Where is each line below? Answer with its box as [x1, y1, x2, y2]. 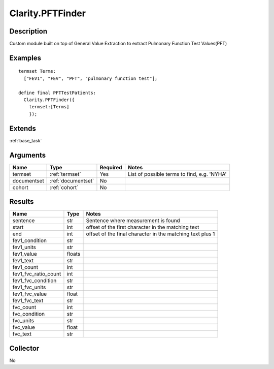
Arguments [9, 150, 46, 160]
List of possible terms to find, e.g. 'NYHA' [127, 170, 227, 177]
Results [9, 197, 34, 206]
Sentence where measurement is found [86, 217, 180, 224]
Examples [9, 53, 42, 62]
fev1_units [12, 244, 37, 251]
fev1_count [12, 264, 38, 271]
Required [99, 164, 122, 171]
